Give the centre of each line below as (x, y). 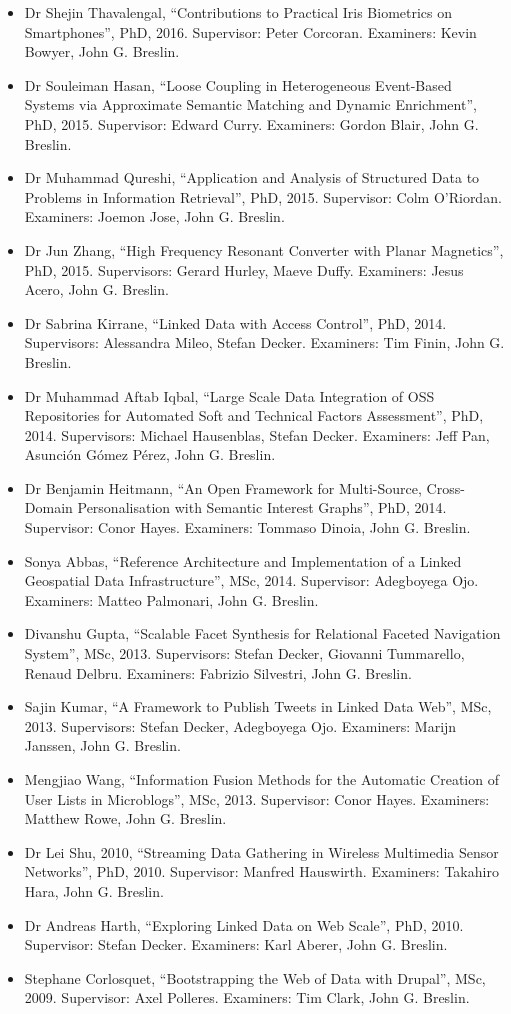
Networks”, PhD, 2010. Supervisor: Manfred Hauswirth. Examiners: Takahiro (261, 871)
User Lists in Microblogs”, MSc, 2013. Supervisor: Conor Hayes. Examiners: (257, 798)
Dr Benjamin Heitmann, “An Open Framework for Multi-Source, (223, 487)
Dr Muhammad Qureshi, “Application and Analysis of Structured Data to (252, 177)
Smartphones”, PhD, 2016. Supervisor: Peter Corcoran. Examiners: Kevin (250, 31)
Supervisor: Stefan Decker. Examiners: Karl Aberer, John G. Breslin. (236, 944)
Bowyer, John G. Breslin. (102, 51)
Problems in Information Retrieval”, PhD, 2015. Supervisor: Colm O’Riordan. (263, 196)
